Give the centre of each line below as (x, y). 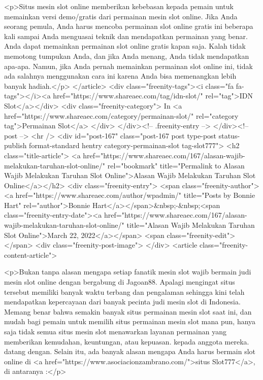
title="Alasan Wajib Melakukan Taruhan (191, 225)
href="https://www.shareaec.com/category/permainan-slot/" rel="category (121, 115)
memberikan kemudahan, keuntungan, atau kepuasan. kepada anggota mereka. (127, 341)
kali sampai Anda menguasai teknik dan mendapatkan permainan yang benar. (126, 36)
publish (15, 145)
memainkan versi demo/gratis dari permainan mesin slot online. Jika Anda (121, 16)
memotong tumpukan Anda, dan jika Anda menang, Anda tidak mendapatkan (127, 56)
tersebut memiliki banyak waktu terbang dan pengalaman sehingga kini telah (124, 291)
